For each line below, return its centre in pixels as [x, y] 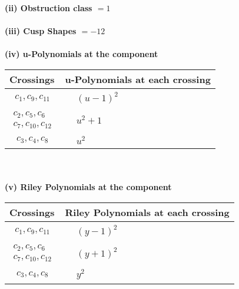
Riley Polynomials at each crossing [147, 212]
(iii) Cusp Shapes [41, 31]
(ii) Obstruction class [49, 8]
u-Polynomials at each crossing [138, 79]
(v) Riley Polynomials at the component [88, 187]
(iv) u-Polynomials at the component [82, 54]
